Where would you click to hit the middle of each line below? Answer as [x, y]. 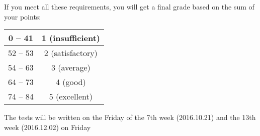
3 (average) [71, 67]
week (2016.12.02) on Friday [48, 127]
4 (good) [71, 82]
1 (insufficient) [71, 38]
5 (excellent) [71, 96]
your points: [23, 16]
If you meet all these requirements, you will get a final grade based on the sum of [129, 6]
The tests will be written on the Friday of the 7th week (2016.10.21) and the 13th [130, 117]
